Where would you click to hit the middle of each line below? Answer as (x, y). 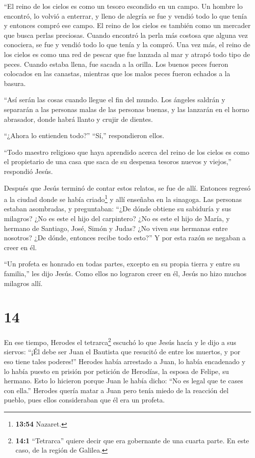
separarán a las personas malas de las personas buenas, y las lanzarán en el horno (127, 109)
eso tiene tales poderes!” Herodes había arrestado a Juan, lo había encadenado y (125, 361)
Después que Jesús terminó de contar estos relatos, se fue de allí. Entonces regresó (127, 187)
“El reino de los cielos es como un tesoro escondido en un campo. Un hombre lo (123, 6)
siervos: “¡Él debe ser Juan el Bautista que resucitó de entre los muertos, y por (122, 352)
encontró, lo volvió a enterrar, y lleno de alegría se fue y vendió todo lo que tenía (126, 15)
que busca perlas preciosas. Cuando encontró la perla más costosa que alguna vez (126, 35)
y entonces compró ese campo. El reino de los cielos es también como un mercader (127, 25)
